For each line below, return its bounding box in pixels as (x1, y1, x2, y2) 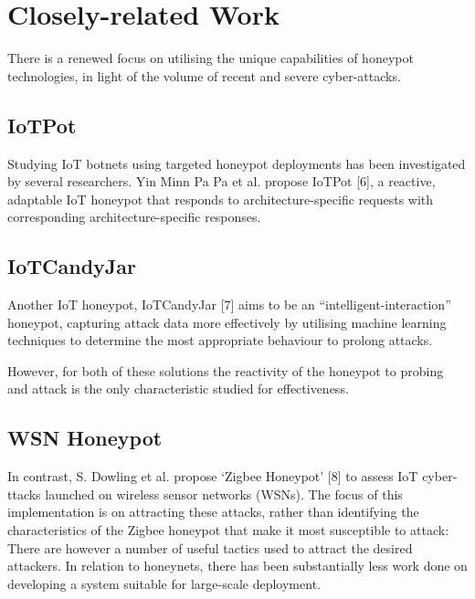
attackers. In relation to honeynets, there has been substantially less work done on (7, 556, 468, 575)
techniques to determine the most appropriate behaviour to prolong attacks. (7, 331, 433, 350)
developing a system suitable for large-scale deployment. (7, 573, 321, 593)
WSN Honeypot (7, 424, 163, 452)
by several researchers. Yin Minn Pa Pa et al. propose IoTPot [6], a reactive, (7, 172, 436, 191)
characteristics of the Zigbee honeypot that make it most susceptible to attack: (7, 520, 449, 540)
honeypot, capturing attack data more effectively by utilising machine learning (7, 312, 447, 331)
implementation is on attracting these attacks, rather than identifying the (7, 502, 419, 521)
